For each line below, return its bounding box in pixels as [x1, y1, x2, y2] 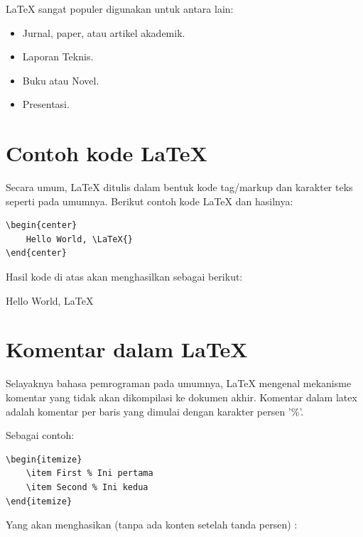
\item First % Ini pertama [26, 468, 153, 479]
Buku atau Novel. [22, 72, 99, 87]
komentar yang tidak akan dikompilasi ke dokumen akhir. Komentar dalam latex [6, 389, 357, 404]
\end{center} [6, 248, 67, 259]
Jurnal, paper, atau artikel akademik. [22, 25, 185, 40]
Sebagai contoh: [6, 428, 75, 443]
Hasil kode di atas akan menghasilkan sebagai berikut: [6, 269, 243, 284]
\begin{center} [6, 220, 77, 231]
